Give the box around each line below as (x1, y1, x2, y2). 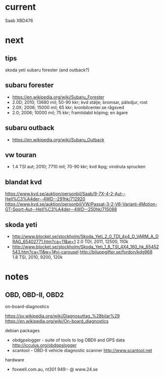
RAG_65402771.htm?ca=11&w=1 (12, 238, 76, 244)
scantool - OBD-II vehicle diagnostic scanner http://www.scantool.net (12, 348, 152, 353)
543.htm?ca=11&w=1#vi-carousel (12, 249, 79, 255)
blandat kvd (5, 178, 42, 186)
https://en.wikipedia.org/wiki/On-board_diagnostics (5, 318, 109, 324)
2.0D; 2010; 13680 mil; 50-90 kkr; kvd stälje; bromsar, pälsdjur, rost (12, 99, 148, 105)
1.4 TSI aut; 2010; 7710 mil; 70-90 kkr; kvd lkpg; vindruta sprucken (12, 164, 145, 170)
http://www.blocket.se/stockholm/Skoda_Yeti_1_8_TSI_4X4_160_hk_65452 (12, 244, 159, 250)
